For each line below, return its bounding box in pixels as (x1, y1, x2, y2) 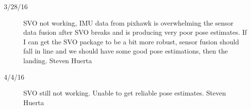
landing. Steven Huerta (23, 55, 92, 65)
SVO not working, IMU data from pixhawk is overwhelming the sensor (23, 17, 234, 27)
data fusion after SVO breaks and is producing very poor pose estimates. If (23, 27, 247, 37)
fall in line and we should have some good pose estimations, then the (23, 46, 228, 56)
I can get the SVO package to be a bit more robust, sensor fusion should (23, 36, 239, 46)
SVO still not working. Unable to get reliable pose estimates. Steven (23, 88, 226, 98)
